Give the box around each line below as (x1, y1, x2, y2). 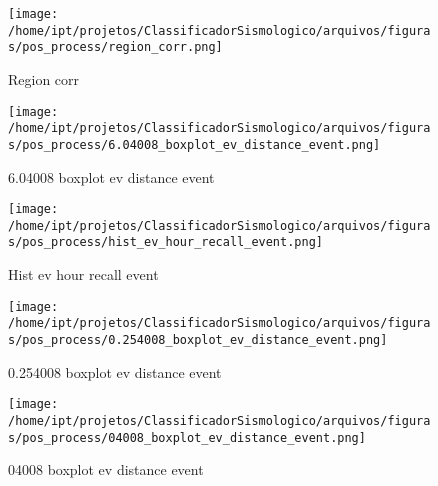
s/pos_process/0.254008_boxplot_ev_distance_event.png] (8, 333, 388, 347)
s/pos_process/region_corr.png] (8, 40, 223, 55)
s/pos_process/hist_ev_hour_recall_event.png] (8, 235, 323, 250)
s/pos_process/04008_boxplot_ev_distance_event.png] (8, 430, 366, 445)
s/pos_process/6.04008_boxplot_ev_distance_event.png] (8, 137, 381, 152)
